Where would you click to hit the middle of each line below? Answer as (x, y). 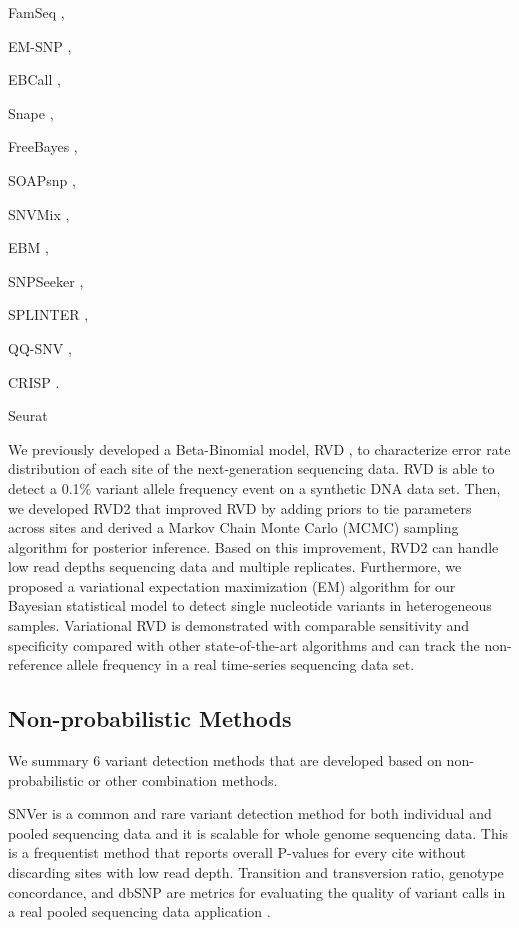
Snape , (31, 112)
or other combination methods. (183, 779)
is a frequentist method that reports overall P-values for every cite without (237, 852)
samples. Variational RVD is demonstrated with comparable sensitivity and (239, 625)
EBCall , (34, 79)
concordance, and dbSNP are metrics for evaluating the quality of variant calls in (257, 891)
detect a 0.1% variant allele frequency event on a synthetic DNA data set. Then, (254, 487)
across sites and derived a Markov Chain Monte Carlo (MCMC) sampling (233, 527)
